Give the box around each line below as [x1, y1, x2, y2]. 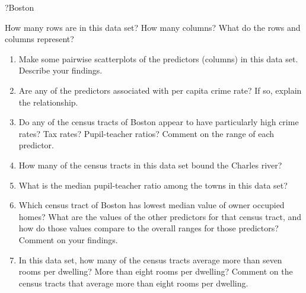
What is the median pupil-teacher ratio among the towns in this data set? [18, 179, 288, 191]
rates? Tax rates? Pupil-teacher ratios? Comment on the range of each [18, 127, 275, 139]
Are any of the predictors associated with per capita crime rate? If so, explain [18, 84, 302, 96]
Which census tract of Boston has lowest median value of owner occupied [18, 199, 285, 211]
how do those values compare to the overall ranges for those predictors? [18, 222, 279, 234]
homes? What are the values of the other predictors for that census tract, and [18, 210, 302, 222]
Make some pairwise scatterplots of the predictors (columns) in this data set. [18, 52, 298, 65]
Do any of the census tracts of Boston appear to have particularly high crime [18, 116, 299, 128]
